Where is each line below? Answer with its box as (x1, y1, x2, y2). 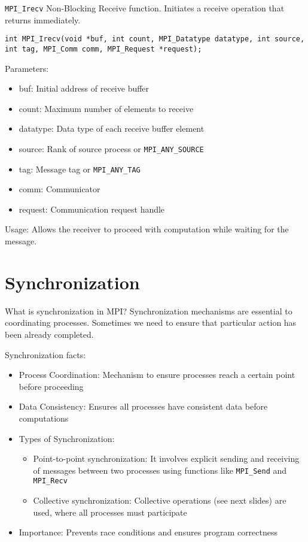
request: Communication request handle (19, 202, 165, 215)
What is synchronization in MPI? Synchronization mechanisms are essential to (5, 304, 292, 317)
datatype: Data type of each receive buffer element (19, 122, 205, 135)
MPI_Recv (33, 477, 68, 486)
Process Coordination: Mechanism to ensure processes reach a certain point (19, 368, 295, 381)
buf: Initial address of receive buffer (19, 82, 150, 95)
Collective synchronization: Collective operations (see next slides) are (33, 494, 286, 506)
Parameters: (5, 62, 49, 74)
